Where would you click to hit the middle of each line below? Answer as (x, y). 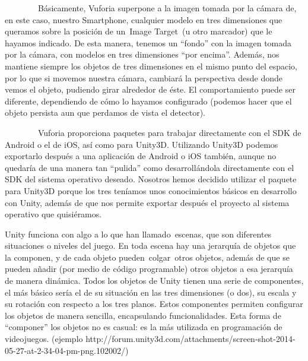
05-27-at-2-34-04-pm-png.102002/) (67, 350)
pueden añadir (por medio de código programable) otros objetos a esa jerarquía (149, 269)
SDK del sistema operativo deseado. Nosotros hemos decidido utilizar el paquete (151, 179)
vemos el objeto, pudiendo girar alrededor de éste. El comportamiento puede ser (150, 89)
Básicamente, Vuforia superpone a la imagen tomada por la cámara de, (167, 8)
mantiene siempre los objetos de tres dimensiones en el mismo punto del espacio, (151, 66)
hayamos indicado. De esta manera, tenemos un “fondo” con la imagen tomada (148, 42)
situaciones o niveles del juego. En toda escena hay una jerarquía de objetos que (150, 246)
